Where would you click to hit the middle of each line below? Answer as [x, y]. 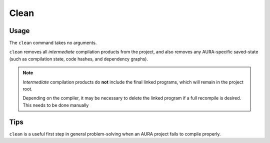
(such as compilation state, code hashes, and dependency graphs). [79, 59]
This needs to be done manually [56, 105]
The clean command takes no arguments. [53, 43]
